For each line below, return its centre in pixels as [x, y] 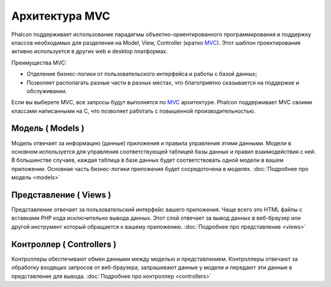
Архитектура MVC [61, 16]
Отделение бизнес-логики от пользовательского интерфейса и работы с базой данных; [142, 74]
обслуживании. [47, 91]
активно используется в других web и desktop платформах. [89, 52]
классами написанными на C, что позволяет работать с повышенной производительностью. [133, 111]
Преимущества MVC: [39, 63]
